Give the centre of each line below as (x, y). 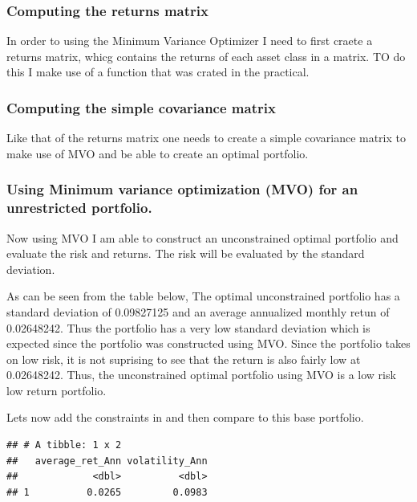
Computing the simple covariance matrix (141, 107)
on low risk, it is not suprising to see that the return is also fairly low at (184, 359)
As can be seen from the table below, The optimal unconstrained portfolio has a (203, 296)
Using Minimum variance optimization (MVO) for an (182, 189)
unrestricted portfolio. (79, 208)
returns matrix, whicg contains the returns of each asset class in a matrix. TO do (206, 56)
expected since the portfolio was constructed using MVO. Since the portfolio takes (208, 343)
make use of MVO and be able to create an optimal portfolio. (158, 153)
